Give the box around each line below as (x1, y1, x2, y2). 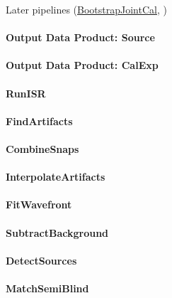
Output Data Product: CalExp (6, 58, 159, 73)
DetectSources (6, 252, 77, 267)
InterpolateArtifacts (6, 169, 105, 184)
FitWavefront (6, 197, 72, 212)
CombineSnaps (6, 141, 79, 156)
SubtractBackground (6, 225, 109, 240)
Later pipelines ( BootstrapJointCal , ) (6, 2, 167, 16)
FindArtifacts (6, 113, 73, 128)
